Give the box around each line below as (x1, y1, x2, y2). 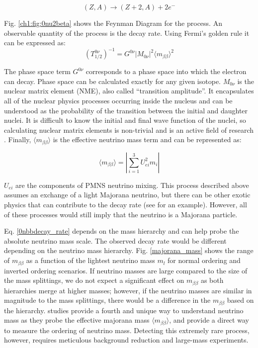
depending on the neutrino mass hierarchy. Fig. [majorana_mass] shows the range (4, 245, 254, 256)
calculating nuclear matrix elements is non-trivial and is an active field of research (4, 124, 254, 135)
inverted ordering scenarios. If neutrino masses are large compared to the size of (4, 265, 248, 275)
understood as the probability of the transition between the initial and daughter (4, 105, 248, 115)
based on (227, 295, 254, 305)
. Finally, (4, 134, 31, 145)
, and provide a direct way (169, 315, 249, 325)
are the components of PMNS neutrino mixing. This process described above (15, 179, 249, 190)
